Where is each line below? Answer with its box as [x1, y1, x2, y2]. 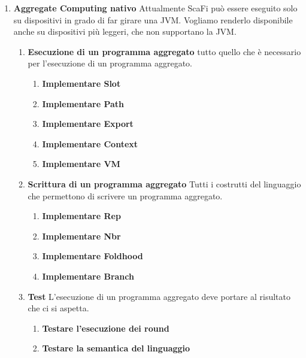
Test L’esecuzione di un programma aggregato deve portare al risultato [28, 290, 290, 302]
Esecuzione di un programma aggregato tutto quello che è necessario [28, 45, 301, 57]
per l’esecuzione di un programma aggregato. [28, 57, 192, 69]
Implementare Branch [42, 269, 134, 282]
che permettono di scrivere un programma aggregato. [28, 189, 223, 202]
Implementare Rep [42, 210, 121, 222]
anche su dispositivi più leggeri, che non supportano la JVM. [13, 25, 237, 38]
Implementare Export [42, 117, 134, 130]
